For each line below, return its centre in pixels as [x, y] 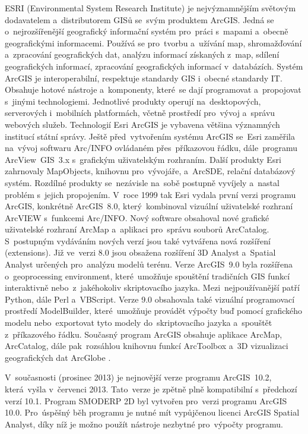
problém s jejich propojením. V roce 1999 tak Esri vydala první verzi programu [150, 194]
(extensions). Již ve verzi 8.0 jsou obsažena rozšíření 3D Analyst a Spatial [140, 252]
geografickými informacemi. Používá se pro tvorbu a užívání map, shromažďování [153, 43]
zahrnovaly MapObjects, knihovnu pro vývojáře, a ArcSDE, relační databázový [150, 171]
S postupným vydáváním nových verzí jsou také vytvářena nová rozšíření [138, 240]
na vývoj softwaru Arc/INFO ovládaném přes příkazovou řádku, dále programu [151, 148]
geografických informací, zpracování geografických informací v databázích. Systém [154, 66]
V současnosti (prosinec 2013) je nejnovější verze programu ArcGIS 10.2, [138, 377]
